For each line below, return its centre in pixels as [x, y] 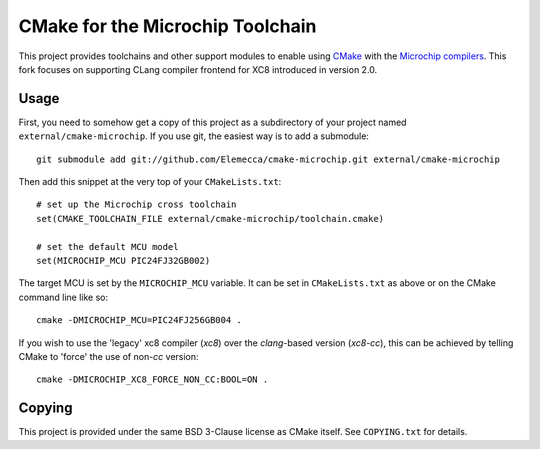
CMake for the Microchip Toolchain [167, 26]
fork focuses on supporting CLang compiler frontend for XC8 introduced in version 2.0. [198, 69]
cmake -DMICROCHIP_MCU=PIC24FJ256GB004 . [139, 320]
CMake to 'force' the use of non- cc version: [108, 356]
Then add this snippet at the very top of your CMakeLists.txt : [150, 182]
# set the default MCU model [107, 246]
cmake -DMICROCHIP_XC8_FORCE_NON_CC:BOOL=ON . [152, 379]
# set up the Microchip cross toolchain [136, 204]
